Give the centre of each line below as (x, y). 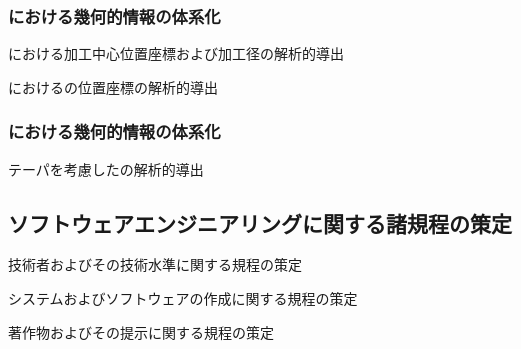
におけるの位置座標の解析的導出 (113, 86)
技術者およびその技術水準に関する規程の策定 (155, 264)
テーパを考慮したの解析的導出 (106, 168)
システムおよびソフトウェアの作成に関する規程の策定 (183, 298)
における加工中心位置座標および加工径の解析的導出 (176, 53)
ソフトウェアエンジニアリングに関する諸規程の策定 (260, 222)
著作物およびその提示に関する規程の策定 (141, 331)
